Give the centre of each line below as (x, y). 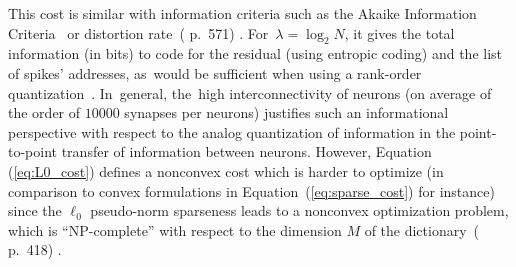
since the (35, 210)
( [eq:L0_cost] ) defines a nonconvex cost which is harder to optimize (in (226, 170)
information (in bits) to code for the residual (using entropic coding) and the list (255, 53)
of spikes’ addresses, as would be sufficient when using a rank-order (215, 72)
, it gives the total (399, 32)
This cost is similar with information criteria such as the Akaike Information (242, 13)
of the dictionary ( (422, 229)
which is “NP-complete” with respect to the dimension (175, 229)
